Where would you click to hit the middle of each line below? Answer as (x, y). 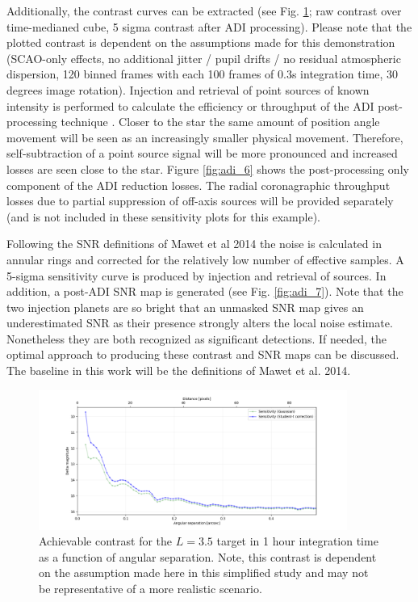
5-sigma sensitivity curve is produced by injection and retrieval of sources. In (196, 275)
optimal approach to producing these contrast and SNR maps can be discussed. (203, 354)
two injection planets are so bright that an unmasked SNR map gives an (185, 307)
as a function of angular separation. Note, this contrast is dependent (208, 556)
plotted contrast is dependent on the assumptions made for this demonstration (201, 42)
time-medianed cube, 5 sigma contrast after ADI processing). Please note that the (209, 26)
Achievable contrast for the (106, 541)
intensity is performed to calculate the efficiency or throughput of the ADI (190, 105)
